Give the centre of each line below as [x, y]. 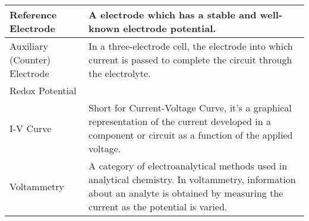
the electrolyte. [120, 73]
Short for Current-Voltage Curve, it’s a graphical [190, 108]
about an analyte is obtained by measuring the [186, 193]
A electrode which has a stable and [173, 15]
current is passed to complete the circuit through [190, 60]
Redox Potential [43, 90]
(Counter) [30, 60]
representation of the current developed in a [180, 121]
